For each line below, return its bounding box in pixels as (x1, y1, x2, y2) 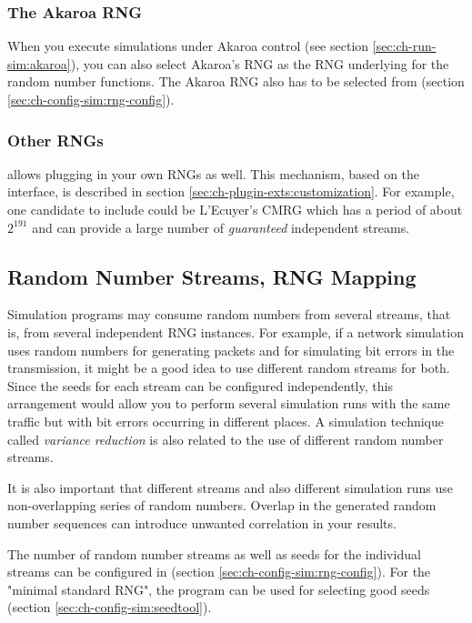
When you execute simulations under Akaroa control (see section (7, 36, 369, 55)
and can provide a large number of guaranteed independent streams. (32, 217, 410, 236)
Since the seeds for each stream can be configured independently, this (7, 376, 393, 395)
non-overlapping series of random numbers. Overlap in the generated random (7, 496, 437, 515)
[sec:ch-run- (372, 36, 437, 55)
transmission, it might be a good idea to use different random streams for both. (7, 358, 450, 377)
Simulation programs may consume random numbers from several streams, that (7, 305, 451, 324)
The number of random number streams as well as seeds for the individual (7, 544, 421, 563)
